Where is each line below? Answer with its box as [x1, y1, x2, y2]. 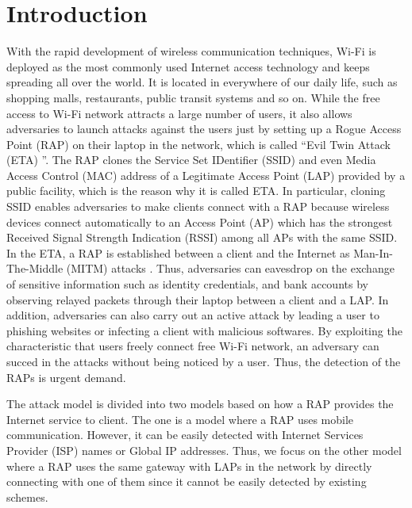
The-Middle [6, 260, 64, 277]
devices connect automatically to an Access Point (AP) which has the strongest [6, 213, 393, 230]
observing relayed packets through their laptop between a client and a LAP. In [6, 291, 389, 307]
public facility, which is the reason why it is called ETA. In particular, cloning [6, 182, 386, 199]
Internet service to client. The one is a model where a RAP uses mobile [6, 411, 354, 427]
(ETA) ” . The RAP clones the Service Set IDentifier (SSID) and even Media [6, 151, 376, 168]
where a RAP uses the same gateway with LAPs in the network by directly [6, 457, 372, 474]
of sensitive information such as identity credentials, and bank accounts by [6, 276, 368, 292]
